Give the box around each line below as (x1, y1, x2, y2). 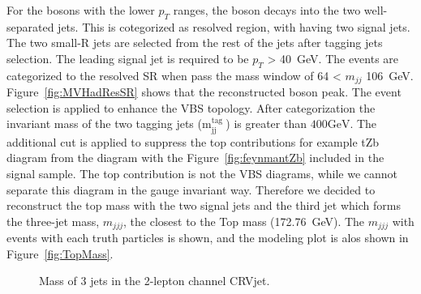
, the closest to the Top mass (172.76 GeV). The (123, 212, 365, 229)
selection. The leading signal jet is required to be (6, 49, 249, 66)
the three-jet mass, (6, 212, 100, 229)
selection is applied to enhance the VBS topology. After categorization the (6, 99, 376, 116)
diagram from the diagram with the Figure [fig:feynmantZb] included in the (6, 149, 384, 166)
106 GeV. (366, 66, 414, 83)
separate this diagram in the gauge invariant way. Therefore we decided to (6, 181, 376, 198)
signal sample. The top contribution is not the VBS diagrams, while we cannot (6, 165, 398, 182)
